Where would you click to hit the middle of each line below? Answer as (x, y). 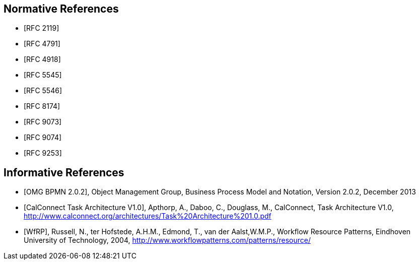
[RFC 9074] (43, 138)
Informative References (64, 172)
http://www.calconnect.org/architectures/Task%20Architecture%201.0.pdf (148, 216)
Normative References (61, 9)
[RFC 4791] (42, 44)
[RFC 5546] (43, 91)
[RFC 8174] (42, 106)
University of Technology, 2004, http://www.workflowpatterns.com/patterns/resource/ (167, 240)
